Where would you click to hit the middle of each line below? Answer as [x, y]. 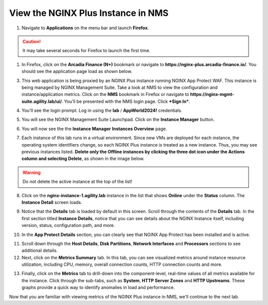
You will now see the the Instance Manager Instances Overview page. [94, 129]
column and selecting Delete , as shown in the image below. [83, 158]
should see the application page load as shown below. [77, 72]
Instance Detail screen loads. [52, 202]
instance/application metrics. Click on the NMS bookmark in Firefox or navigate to [105, 94]
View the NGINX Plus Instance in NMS [89, 13]
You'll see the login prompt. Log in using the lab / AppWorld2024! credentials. [102, 111]
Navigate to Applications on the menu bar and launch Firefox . [85, 28]
